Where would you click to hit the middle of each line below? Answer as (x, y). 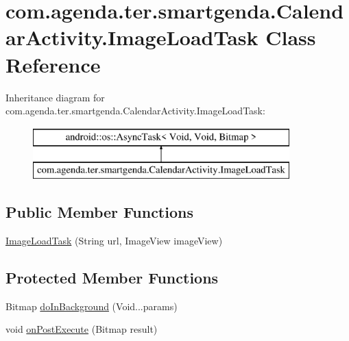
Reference (53, 64)
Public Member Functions (99, 212)
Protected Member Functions (112, 278)
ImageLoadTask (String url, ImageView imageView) (114, 241)
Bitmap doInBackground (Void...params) (92, 306)
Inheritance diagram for (55, 97)
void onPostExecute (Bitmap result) (82, 329)
